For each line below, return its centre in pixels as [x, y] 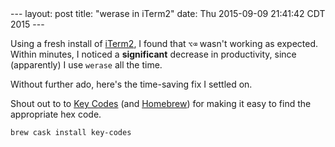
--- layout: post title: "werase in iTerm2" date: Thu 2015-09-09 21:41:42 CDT [168, 13]
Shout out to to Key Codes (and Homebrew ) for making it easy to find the [161, 103]
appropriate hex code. [56, 114]
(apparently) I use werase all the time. [86, 65]
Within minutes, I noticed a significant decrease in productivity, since [153, 54]
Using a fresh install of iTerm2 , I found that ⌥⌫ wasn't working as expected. [164, 43]
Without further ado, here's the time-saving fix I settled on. [131, 84]
